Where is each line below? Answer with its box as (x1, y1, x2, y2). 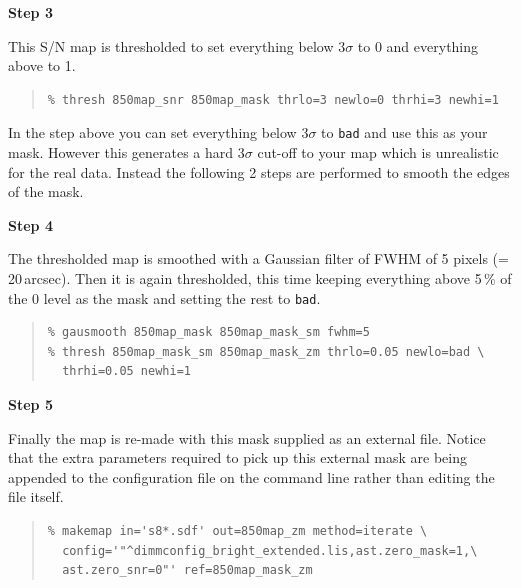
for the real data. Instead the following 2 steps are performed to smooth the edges (8, 161, 510, 182)
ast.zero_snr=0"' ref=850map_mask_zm (62, 563, 313, 578)
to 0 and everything (357, 35, 479, 56)
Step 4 (8, 214, 53, 235)
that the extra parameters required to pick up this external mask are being (8, 447, 468, 468)
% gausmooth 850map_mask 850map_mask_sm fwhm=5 (47, 325, 370, 340)
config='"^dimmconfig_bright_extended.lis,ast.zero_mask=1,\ (62, 543, 478, 558)
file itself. (8, 486, 64, 507)
